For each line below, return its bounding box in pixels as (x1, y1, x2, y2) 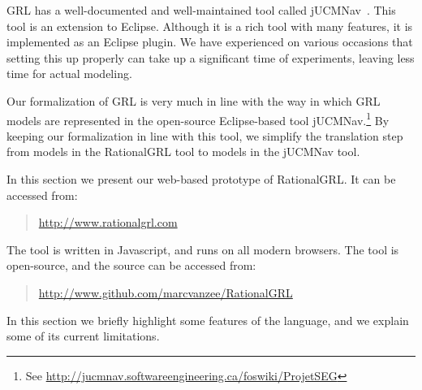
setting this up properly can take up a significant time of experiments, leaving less (6, 49, 415, 66)
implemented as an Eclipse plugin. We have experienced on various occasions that (6, 33, 413, 50)
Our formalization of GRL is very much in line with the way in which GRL (6, 92, 381, 109)
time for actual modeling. (6, 65, 132, 82)
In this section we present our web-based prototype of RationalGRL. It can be (6, 171, 396, 187)
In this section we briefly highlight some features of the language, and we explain (6, 311, 409, 328)
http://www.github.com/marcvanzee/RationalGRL (38, 284, 293, 301)
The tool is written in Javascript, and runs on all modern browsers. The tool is (6, 240, 399, 258)
